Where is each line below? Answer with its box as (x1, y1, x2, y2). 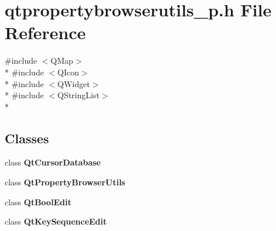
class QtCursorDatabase (5, 156, 101, 168)
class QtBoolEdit (5, 195, 71, 208)
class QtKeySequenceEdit (5, 215, 107, 227)
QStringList (57, 89, 100, 101)
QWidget (57, 77, 90, 89)
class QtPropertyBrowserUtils (5, 176, 126, 188)
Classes (5, 129, 49, 147)
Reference (5, 20, 86, 44)
